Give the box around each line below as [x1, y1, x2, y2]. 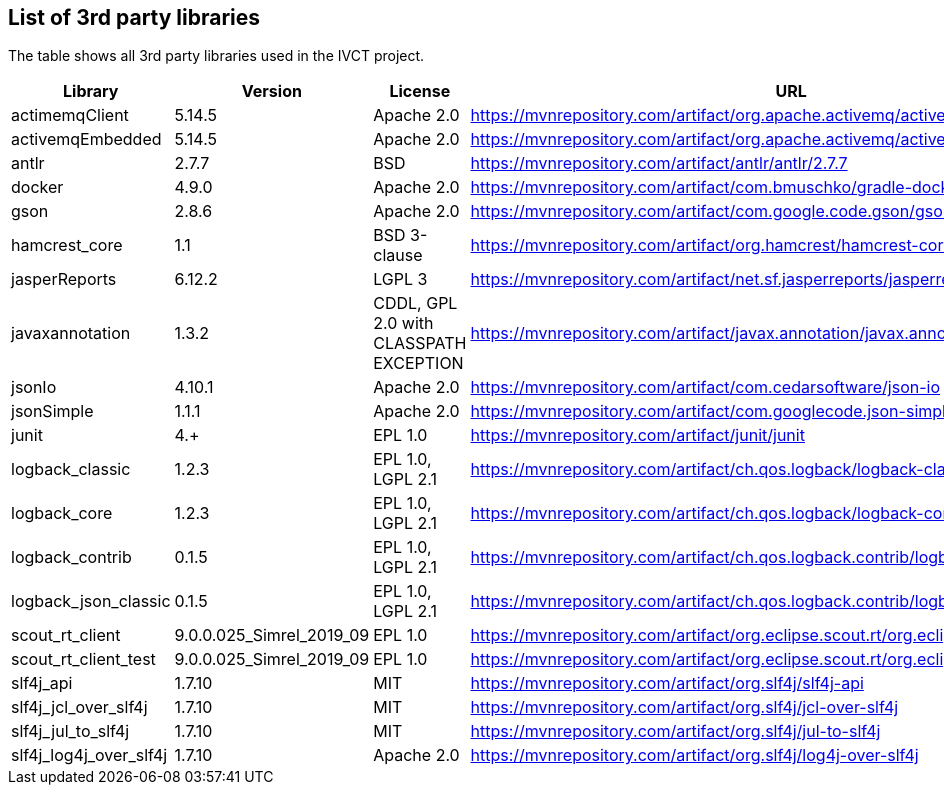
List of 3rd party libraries [8, 5, 261, 30]
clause [373, 245, 423, 266]
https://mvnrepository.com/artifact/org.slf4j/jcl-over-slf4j [470, 697, 899, 718]
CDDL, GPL [373, 293, 458, 314]
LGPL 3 [373, 269, 428, 290]
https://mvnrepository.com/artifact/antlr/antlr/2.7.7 [470, 153, 848, 174]
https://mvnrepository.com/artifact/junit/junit [470, 425, 805, 446]
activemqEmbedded [11, 129, 162, 150]
